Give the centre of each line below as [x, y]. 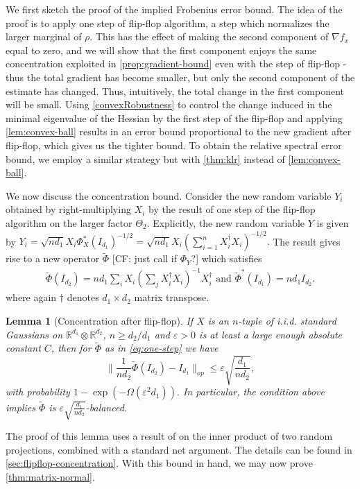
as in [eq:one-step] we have [161, 348]
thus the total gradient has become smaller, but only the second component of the [180, 77]
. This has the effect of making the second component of [209, 36]
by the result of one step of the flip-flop [232, 209]
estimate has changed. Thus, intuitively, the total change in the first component [175, 91]
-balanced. [106, 407]
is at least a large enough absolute [271, 334]
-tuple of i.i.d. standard [287, 320]
